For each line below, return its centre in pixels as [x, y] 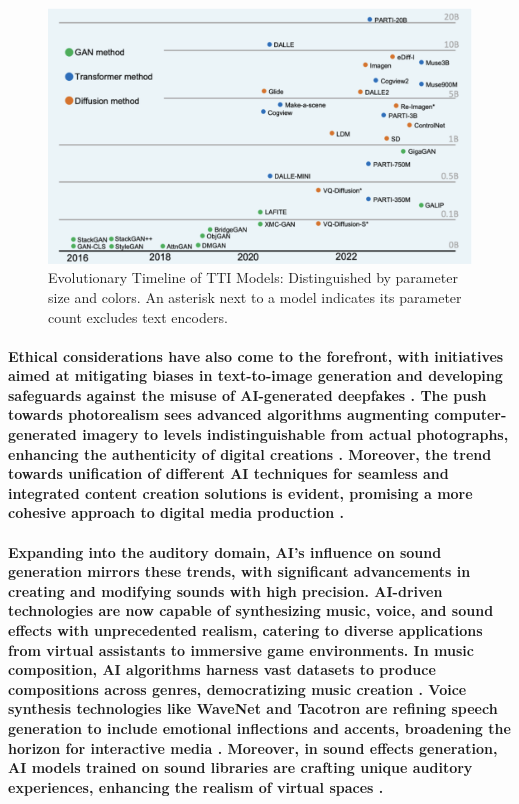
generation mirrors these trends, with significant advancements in [239, 571]
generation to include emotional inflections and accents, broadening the [259, 727]
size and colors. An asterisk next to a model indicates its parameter [255, 296]
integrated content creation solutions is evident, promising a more [240, 492]
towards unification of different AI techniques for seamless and [228, 473]
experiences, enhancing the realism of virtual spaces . [196, 786]
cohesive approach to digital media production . [176, 512]
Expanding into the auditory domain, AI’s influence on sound [225, 551]
